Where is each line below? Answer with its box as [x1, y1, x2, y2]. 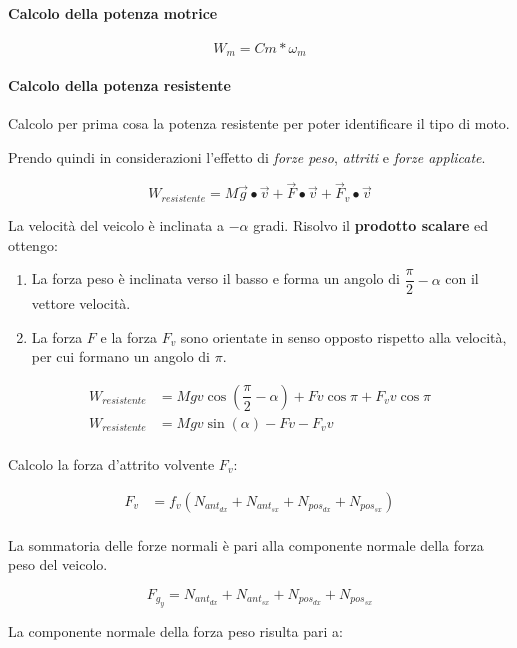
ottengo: [8, 234, 58, 255]
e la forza [100, 326, 157, 347]
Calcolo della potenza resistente [8, 74, 231, 95]
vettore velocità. [31, 293, 131, 314]
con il [445, 268, 479, 289]
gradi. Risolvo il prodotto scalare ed [253, 214, 488, 235]
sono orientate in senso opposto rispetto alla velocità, [180, 326, 507, 347]
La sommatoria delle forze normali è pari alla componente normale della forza [8, 534, 484, 555]
